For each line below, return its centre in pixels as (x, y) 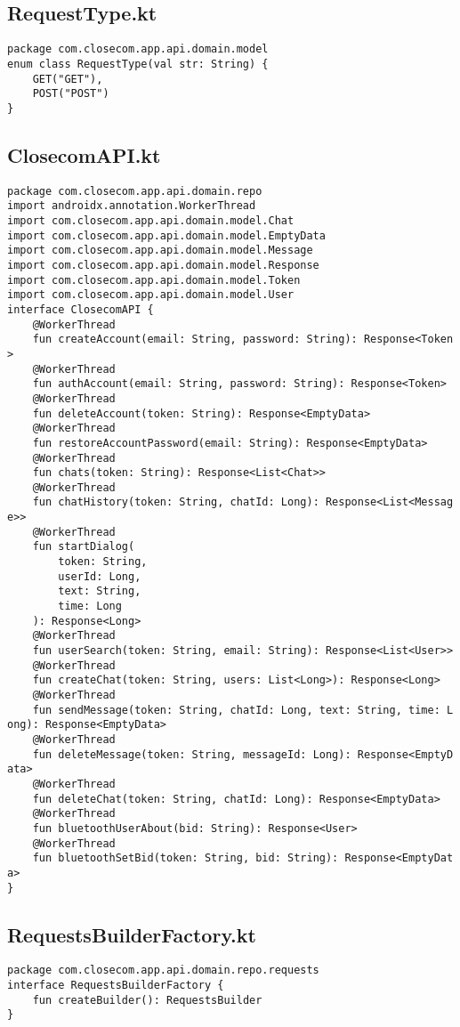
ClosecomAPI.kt (84, 154)
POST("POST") (71, 94)
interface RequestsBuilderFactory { (116, 986)
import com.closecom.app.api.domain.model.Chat (151, 221)
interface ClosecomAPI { (81, 309)
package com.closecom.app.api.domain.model (138, 49)
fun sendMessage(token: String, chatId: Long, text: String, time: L (243, 710)
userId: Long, (100, 576)
